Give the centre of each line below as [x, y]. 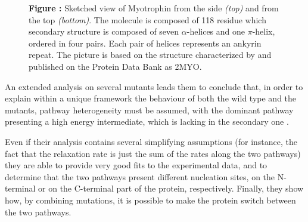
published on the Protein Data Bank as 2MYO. [115, 66]
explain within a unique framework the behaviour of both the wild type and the [151, 98]
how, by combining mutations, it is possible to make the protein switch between [150, 200]
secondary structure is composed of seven [104, 31]
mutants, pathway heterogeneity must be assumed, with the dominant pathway [149, 110]
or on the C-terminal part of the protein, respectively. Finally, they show [171, 188]
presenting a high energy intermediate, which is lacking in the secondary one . [147, 121]
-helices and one [216, 31]
